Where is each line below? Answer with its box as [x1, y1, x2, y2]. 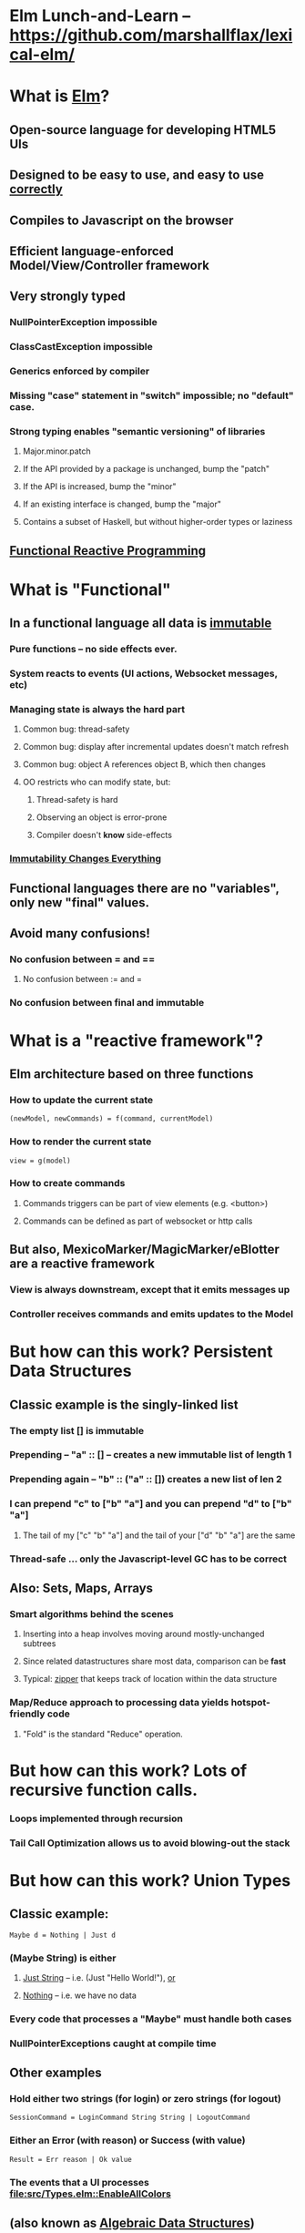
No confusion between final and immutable [9, 997, 205, 1009]
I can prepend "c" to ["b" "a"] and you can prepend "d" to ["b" [9, 1498, 292, 1511]
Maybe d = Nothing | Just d [9, 1931, 117, 1940]
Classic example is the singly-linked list [9, 1397, 239, 1412]
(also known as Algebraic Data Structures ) [9, 2216, 255, 2231]
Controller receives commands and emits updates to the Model [9, 1308, 294, 1321]
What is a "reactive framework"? [9, 1030, 264, 1050]
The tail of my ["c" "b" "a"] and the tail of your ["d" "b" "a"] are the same [22, 1530, 296, 1541]
